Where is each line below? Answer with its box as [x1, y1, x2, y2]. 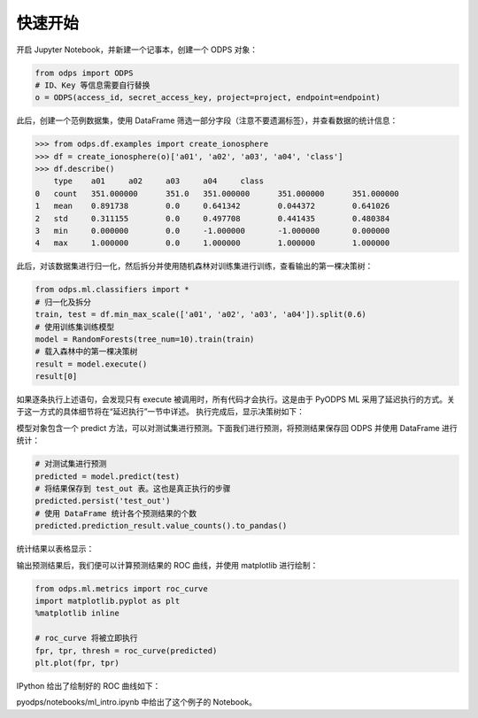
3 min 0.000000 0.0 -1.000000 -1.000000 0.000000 [35, 226, 390, 236]
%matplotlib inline [35, 608, 119, 619]
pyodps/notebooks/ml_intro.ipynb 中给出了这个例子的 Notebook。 [16, 697, 257, 707]
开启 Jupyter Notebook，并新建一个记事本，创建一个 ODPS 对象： [16, 44, 258, 55]
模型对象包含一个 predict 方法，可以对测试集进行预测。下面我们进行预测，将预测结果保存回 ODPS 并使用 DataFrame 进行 [16, 422, 458, 433]
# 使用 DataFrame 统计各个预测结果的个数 [35, 508, 197, 518]
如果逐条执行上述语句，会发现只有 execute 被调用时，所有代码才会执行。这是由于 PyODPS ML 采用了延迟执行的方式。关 [16, 394, 456, 405]
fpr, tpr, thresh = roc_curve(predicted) [35, 645, 218, 655]
